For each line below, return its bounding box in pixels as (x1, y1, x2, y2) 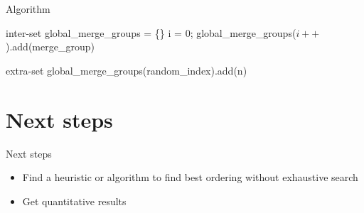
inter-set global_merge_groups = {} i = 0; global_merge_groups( (6, 25, 296, 40)
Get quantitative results (22, 193, 127, 208)
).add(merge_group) (6, 39, 95, 54)
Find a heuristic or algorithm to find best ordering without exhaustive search (22, 170, 358, 185)
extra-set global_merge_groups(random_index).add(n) (6, 62, 247, 77)
